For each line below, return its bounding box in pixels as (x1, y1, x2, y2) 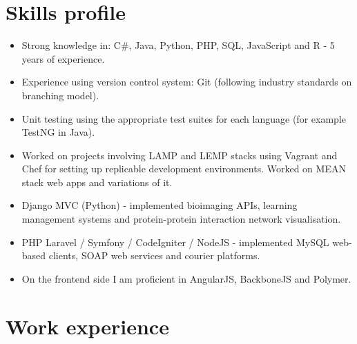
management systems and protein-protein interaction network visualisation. (21, 212, 341, 226)
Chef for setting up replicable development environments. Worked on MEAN (21, 161, 346, 176)
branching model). (21, 88, 99, 102)
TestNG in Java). (21, 125, 95, 139)
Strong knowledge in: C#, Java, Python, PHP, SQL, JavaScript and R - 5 (21, 38, 335, 52)
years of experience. (21, 51, 105, 65)
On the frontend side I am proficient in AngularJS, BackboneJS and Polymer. (21, 271, 351, 285)
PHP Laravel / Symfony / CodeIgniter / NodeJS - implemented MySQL (21, 234, 329, 249)
